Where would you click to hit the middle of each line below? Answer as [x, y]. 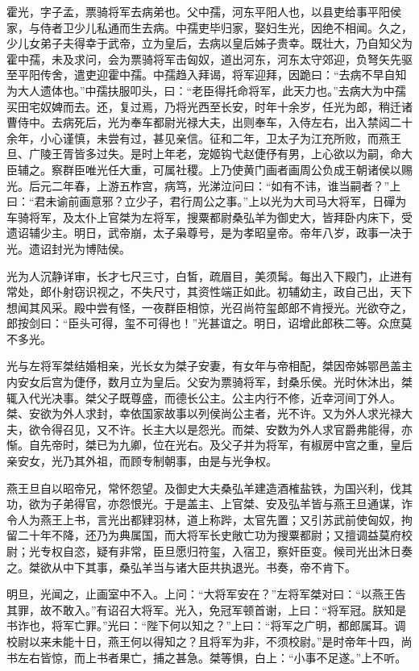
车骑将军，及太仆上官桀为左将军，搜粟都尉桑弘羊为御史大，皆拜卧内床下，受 [209, 217]
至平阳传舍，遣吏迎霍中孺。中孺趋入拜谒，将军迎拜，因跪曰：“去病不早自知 [207, 75]
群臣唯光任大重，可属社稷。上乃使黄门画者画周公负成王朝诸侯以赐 [237, 169]
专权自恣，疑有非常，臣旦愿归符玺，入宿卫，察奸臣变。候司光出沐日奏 [226, 551]
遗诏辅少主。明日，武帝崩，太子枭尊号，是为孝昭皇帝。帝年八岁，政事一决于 [209, 233]
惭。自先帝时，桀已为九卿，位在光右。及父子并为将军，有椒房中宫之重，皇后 [209, 445]
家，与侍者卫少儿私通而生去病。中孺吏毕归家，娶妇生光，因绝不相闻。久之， [209, 27]
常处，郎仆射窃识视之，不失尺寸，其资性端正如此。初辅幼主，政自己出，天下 [209, 292]
